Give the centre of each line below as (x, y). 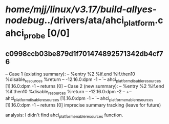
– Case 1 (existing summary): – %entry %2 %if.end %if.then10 (70, 74)
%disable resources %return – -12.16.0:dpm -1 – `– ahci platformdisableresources (83, 80)
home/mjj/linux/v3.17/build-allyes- (81, 9)
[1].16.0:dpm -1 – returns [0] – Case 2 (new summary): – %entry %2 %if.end (85, 86)
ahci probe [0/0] (38, 34)
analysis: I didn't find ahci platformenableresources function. (64, 115)
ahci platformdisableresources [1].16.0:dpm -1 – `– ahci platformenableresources (79, 99)
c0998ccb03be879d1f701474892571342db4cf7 (84, 54)
